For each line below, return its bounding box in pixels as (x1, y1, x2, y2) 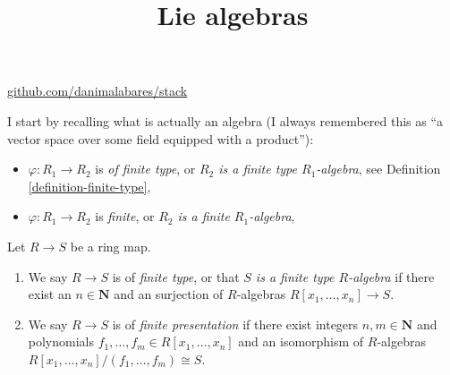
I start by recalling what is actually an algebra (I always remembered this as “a (7, 111, 444, 130)
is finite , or (95, 207, 155, 226)
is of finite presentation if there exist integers (112, 314, 359, 333)
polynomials (28, 332, 95, 351)
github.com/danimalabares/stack (7, 81, 188, 100)
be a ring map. (70, 236, 151, 255)
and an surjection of (114, 285, 224, 303)
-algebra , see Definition (316, 159, 441, 178)
